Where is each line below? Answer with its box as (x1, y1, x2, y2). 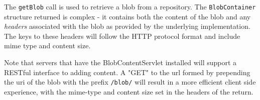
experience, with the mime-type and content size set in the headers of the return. (4, 86, 253, 97)
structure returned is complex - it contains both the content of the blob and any (4, 11, 251, 21)
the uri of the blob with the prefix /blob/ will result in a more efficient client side (4, 77, 256, 87)
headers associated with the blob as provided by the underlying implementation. (4, 21, 250, 31)
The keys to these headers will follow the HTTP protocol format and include (4, 30, 240, 41)
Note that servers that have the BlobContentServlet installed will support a (4, 57, 237, 68)
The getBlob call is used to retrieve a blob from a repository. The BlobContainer (4, 1, 256, 11)
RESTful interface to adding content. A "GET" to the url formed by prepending (4, 67, 250, 77)
